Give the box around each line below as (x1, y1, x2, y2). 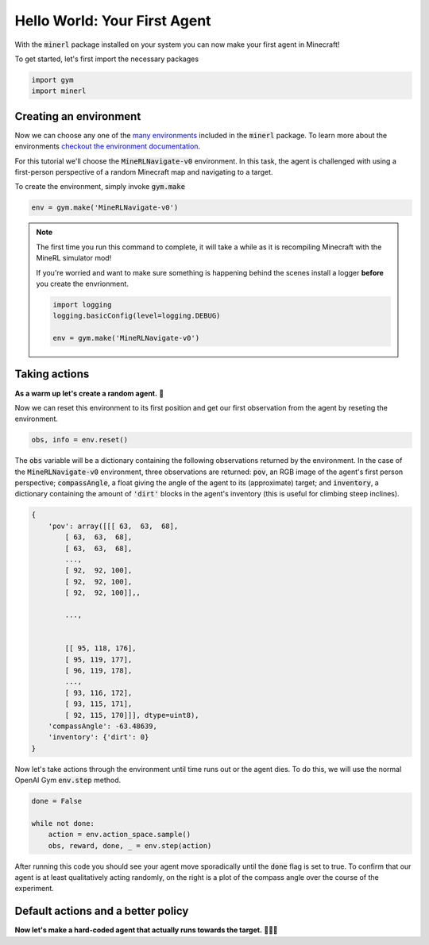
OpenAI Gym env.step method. (14, 775, 122, 785)
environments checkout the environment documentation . (14, 141, 201, 151)
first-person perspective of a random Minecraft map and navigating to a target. (14, 167, 273, 176)
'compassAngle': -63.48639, (48, 721, 158, 731)
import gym (31, 75, 74, 84)
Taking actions (14, 368, 90, 381)
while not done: (31, 819, 95, 827)
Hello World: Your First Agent (14, 12, 211, 29)
